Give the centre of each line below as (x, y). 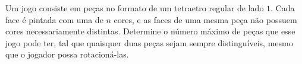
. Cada (283, 8)
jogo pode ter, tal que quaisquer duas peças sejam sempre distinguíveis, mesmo (149, 42)
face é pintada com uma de (54, 19)
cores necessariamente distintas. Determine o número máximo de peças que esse (150, 31)
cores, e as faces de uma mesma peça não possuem (205, 19)
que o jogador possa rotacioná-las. (67, 54)
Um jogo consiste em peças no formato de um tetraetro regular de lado (135, 8)
